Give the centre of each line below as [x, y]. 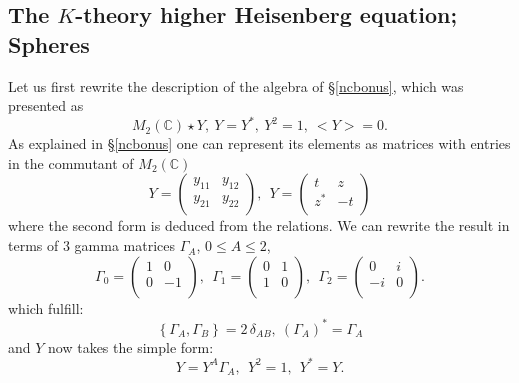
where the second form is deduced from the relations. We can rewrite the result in [259, 225]
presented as [46, 105]
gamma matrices [125, 245]
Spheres [49, 43]
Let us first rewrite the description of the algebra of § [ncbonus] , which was [236, 85]
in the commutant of [71, 162]
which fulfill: [46, 307]
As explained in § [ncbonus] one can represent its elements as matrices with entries [259, 143]
